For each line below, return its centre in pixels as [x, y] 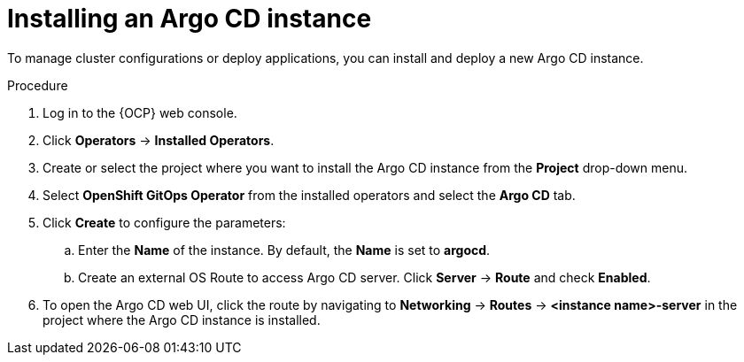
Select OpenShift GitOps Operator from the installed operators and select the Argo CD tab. [309, 195]
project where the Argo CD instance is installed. [182, 320]
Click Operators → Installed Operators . [159, 140]
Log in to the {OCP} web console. [140, 112]
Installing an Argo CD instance [190, 19]
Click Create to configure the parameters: [164, 222]
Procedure [38, 85]
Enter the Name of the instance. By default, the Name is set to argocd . [284, 250]
